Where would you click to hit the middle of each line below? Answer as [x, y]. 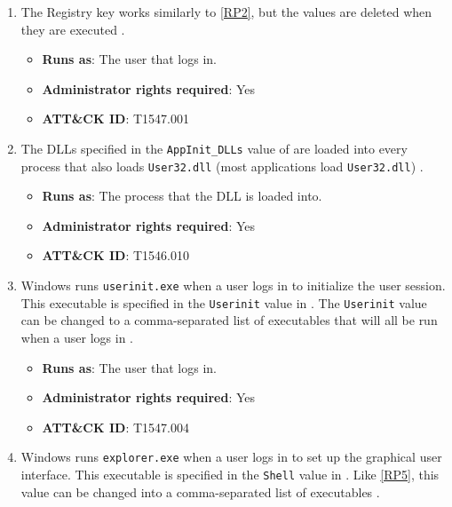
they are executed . [73, 29]
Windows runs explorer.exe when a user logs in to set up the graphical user [231, 457]
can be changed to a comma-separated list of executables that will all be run [229, 320]
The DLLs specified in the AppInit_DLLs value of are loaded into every [214, 148]
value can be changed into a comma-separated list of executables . [200, 491]
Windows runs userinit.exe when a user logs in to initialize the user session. [233, 285]
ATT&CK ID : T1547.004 [115, 427]
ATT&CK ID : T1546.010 [115, 255]
